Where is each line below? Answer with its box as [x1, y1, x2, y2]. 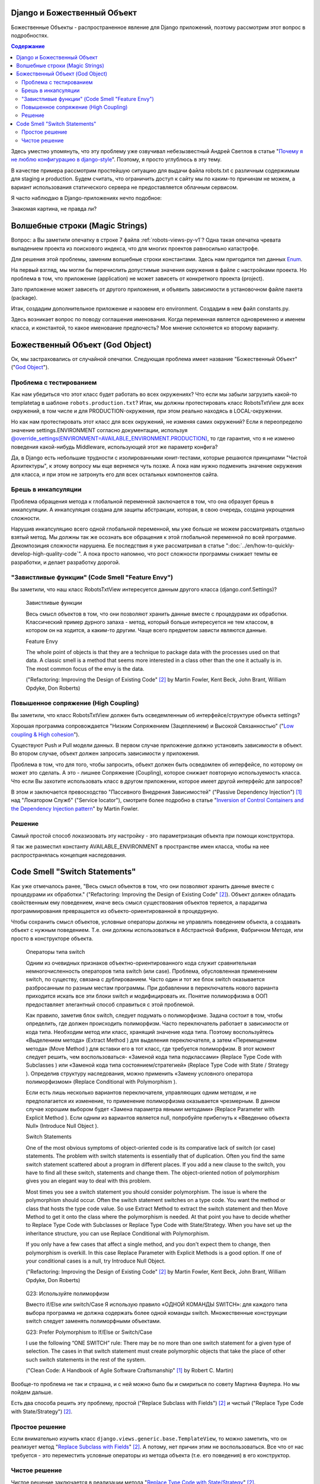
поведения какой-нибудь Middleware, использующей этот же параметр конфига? [11, 443, 218, 451]
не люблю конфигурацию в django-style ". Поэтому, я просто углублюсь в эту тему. [11, 156, 222, 163]
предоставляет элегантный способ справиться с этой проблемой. [25, 1001, 195, 1008]
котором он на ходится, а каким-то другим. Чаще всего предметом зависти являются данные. [25, 627, 267, 634]
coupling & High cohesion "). [11, 731, 80, 738]
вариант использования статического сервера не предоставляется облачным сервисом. [11, 183, 238, 191]
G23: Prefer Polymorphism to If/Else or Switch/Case [25, 1328, 152, 1336]
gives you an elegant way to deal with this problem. [25, 1177, 151, 1184]
